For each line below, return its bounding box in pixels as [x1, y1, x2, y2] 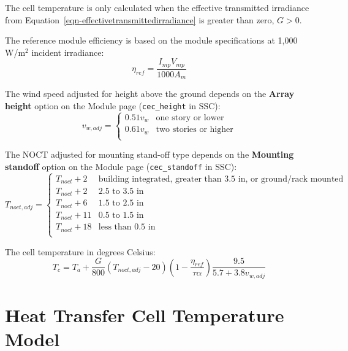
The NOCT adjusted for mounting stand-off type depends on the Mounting [5, 148, 294, 161]
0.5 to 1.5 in [98, 210, 144, 220]
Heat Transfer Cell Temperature [5, 303, 284, 328]
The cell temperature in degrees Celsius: [5, 245, 156, 258]
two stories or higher [156, 125, 233, 134]
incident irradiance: [31, 45, 104, 58]
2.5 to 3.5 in [98, 187, 144, 196]
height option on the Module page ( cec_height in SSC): [5, 99, 221, 112]
